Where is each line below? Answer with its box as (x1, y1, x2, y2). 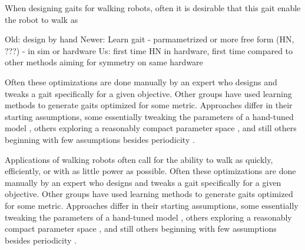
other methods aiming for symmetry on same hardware (5, 56, 203, 68)
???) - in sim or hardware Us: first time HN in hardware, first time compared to (5, 44, 293, 56)
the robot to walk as (5, 13, 78, 25)
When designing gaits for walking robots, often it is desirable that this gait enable (5, 2, 301, 14)
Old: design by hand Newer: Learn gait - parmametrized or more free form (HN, (5, 33, 294, 45)
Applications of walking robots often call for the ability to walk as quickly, (5, 153, 273, 165)
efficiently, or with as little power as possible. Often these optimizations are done (5, 165, 296, 177)
